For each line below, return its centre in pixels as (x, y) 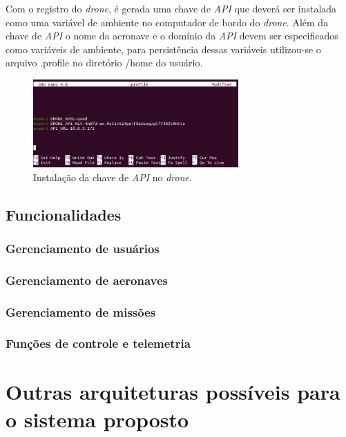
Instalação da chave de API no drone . (113, 177)
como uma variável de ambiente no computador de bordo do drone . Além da (167, 22)
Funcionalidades (64, 214)
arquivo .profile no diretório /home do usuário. (104, 63)
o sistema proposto (97, 419)
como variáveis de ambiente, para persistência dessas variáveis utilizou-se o (163, 49)
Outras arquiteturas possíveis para (173, 392)
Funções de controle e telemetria (98, 343)
